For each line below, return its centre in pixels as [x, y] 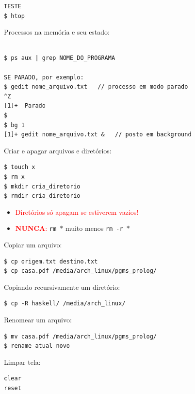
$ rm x [14, 177]
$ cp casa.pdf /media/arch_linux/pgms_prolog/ [80, 271]
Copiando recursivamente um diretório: [62, 287]
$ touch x [20, 167]
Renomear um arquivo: [38, 319]
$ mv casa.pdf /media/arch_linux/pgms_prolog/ [80, 336]
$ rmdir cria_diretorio [42, 196]
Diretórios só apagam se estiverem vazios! [77, 212]
